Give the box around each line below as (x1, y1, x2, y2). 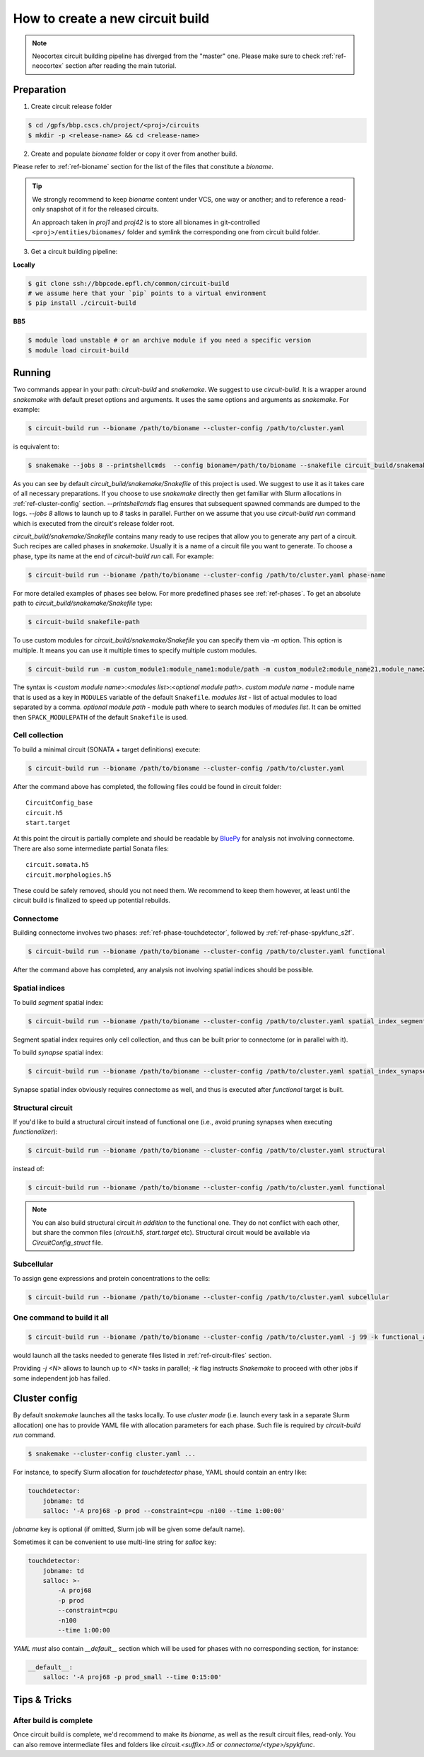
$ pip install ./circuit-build (28, 299, 137, 307)
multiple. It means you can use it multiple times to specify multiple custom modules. (13, 646, 257, 655)
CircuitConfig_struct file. (32, 1238, 103, 1247)
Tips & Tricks (13, 1693, 72, 1705)
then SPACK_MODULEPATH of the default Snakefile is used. (13, 713, 189, 721)
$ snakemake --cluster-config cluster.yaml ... (28, 1450, 196, 1458)
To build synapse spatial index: (13, 1048, 104, 1056)
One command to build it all (13, 1313, 109, 1323)
